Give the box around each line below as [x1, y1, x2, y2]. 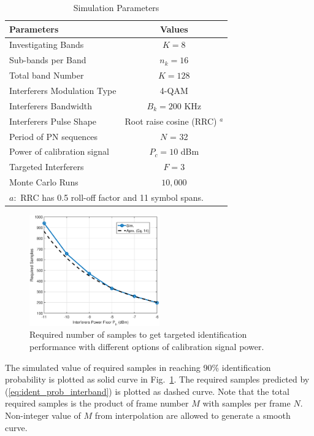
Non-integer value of [5, 409, 81, 422]
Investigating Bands [9, 38, 84, 51]
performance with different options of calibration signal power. [29, 340, 264, 353]
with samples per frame [202, 397, 291, 410]
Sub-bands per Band [9, 53, 86, 66]
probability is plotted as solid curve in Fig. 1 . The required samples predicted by [5, 373, 310, 386]
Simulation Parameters [73, 1, 159, 14]
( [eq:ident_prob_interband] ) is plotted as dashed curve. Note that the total [5, 384, 289, 397]
